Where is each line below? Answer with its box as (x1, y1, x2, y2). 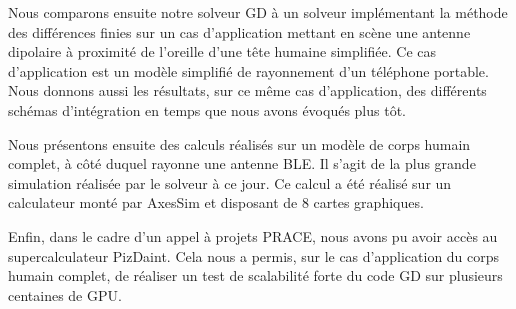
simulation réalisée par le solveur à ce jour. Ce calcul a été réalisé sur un (8, 172, 452, 193)
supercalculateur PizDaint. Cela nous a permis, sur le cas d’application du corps (8, 245, 500, 266)
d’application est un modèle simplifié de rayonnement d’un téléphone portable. (8, 60, 489, 81)
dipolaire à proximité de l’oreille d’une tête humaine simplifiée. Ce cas (8, 41, 437, 62)
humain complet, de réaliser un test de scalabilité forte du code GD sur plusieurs (8, 265, 503, 286)
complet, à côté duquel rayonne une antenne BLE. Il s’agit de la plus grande (8, 153, 476, 174)
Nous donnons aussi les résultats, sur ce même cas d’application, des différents (8, 80, 487, 101)
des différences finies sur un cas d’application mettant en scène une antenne (8, 21, 471, 42)
